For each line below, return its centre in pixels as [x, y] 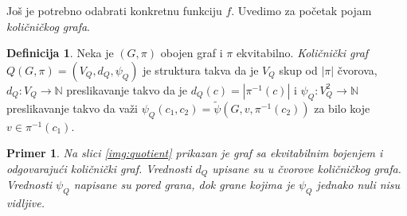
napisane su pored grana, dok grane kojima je [184, 185]
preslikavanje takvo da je [127, 89]
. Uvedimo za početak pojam [301, 10]
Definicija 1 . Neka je [60, 53]
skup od [298, 69]
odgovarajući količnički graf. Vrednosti [99, 168]
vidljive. [25, 203]
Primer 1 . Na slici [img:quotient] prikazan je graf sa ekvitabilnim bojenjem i [195, 153]
